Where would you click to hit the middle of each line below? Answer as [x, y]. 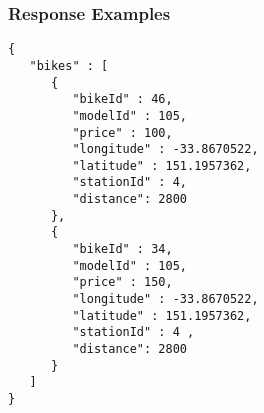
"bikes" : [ [69, 65]
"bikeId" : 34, [122, 249]
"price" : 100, [122, 132]
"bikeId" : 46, [122, 99]
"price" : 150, [122, 282]
